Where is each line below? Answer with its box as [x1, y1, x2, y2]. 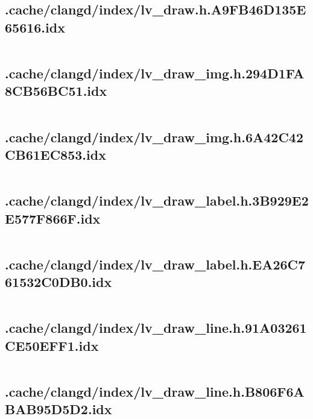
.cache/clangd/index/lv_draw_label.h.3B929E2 [5, 191, 309, 210]
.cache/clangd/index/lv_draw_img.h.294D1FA [5, 63, 305, 82]
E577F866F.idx [5, 209, 101, 227]
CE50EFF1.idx [5, 336, 99, 354]
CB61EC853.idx [5, 145, 106, 163]
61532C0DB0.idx [5, 273, 112, 291]
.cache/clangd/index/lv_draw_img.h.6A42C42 [5, 127, 303, 146]
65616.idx [5, 17, 65, 36]
